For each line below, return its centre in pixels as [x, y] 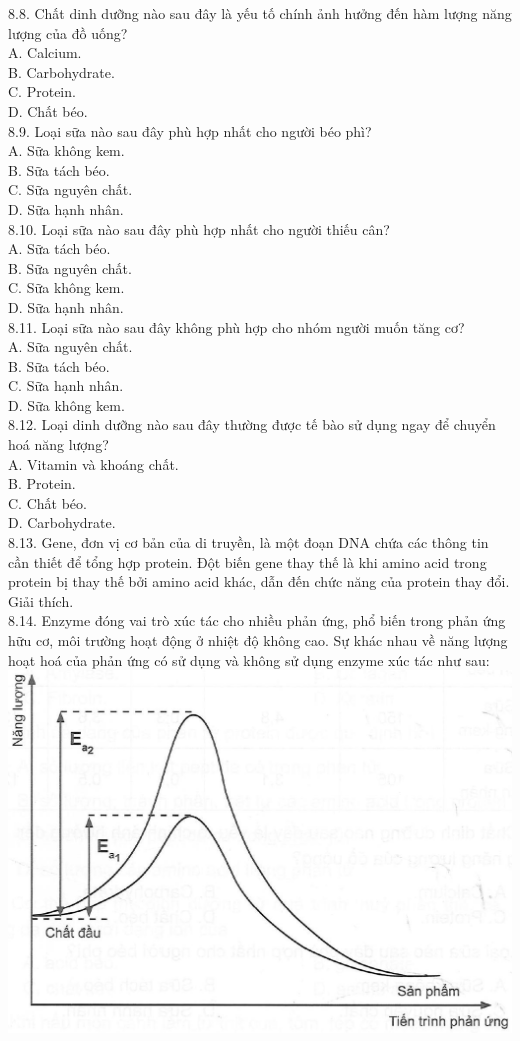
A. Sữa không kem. [66, 150]
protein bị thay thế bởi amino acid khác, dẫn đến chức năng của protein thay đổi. [259, 581]
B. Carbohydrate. [61, 71]
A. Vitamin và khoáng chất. [93, 463]
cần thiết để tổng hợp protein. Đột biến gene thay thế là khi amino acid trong [247, 561]
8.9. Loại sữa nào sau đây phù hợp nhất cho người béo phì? [190, 130]
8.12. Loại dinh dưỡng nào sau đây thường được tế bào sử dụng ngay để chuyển [252, 424]
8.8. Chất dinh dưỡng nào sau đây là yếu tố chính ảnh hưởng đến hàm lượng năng [260, 13]
